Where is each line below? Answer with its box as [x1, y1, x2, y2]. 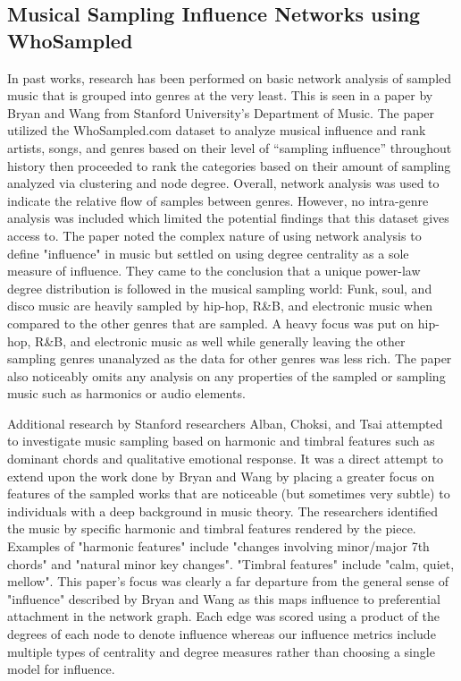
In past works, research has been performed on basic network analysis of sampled [7, 68, 452, 87]
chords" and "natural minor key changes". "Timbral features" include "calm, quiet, [7, 554, 455, 573]
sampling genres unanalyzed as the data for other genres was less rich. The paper [7, 349, 452, 368]
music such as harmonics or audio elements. [7, 384, 246, 403]
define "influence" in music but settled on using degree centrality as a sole [7, 243, 409, 262]
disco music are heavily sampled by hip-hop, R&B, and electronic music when [7, 296, 432, 315]
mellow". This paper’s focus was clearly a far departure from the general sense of [7, 572, 448, 591]
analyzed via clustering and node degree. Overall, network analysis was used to [7, 174, 440, 192]
